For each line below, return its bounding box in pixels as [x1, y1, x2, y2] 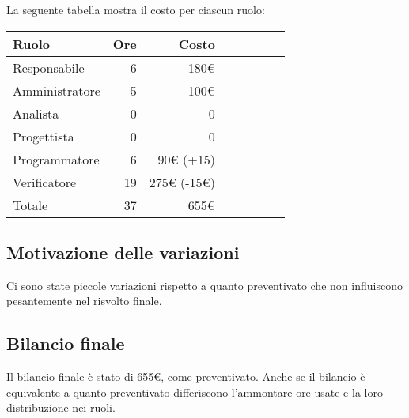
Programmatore [13, 149, 100, 168]
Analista [13, 104, 59, 122]
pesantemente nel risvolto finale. [6, 292, 162, 309]
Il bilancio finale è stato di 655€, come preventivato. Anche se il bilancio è [6, 368, 365, 385]
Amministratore [13, 81, 100, 100]
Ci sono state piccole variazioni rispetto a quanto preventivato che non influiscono [6, 277, 403, 293]
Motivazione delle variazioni [6, 239, 240, 264]
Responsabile [13, 58, 85, 77]
